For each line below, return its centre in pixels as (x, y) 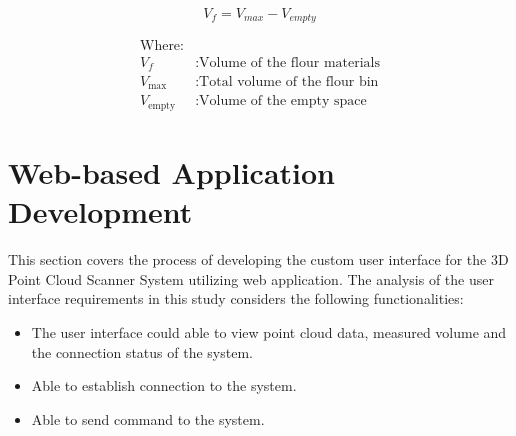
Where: (161, 46)
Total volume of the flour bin (289, 81)
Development (100, 211)
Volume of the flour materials (290, 62)
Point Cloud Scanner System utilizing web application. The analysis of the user (251, 278)
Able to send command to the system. (148, 418)
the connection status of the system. (142, 351)
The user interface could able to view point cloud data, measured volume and (269, 332)
